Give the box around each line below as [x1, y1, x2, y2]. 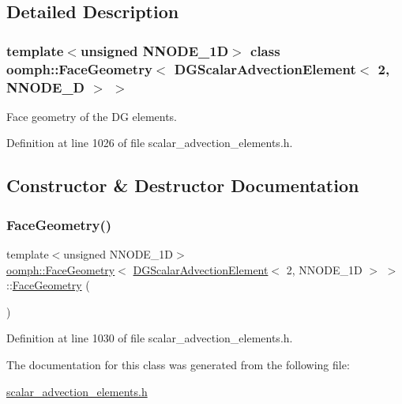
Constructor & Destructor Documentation [6, 173, 359, 198]
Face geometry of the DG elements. [6, 108, 178, 124]
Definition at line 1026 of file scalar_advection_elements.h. [6, 134, 293, 151]
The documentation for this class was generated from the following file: [6, 357, 350, 372]
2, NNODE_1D [286, 261, 363, 278]
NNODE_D [6, 77, 85, 96]
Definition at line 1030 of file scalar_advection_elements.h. [6, 330, 293, 346]
